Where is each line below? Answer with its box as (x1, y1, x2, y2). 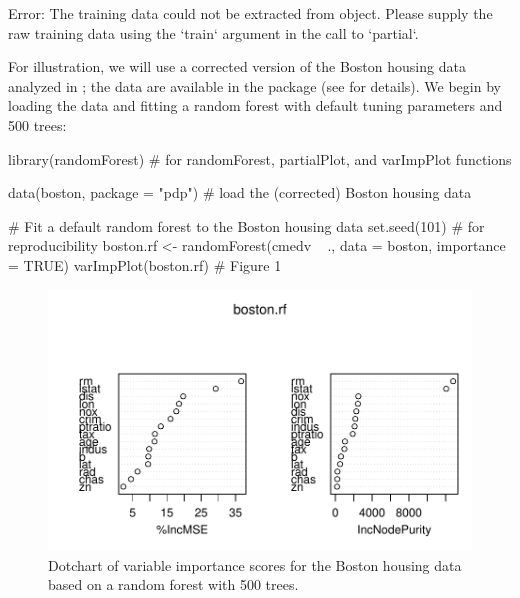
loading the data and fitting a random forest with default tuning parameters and (8, 95, 503, 116)
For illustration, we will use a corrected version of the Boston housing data (8, 56, 466, 77)
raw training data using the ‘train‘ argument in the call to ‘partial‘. (8, 22, 419, 43)
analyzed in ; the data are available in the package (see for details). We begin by (8, 75, 501, 96)
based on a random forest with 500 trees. (48, 574, 299, 595)
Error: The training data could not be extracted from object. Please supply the (8, 3, 493, 23)
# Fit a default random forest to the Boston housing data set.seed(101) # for (8, 215, 485, 236)
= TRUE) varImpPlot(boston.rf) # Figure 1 (8, 254, 282, 275)
